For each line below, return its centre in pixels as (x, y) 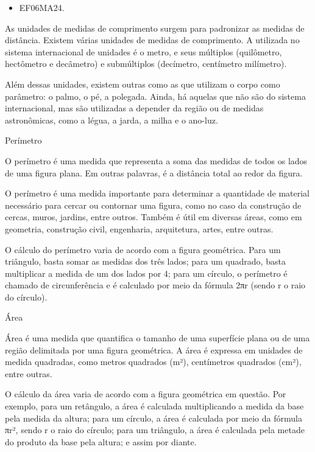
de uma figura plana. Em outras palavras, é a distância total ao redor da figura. (154, 172)
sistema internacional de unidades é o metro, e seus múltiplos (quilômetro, (143, 51)
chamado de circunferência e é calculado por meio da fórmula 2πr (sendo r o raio (155, 285)
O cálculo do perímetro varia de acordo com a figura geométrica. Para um (143, 249)
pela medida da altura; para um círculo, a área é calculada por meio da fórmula (154, 418)
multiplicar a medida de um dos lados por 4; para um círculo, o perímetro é (146, 273)
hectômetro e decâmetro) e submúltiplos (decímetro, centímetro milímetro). (146, 64)
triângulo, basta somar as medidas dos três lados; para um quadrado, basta (145, 261)
